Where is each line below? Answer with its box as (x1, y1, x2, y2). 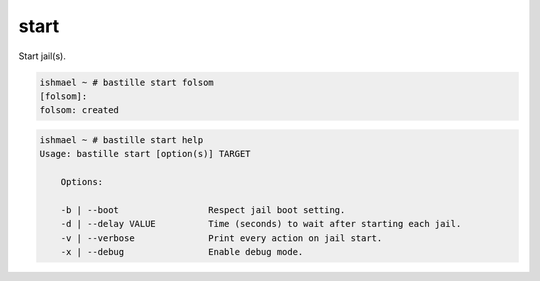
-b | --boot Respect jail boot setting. (60, 204, 346, 215)
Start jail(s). (18, 50, 67, 62)
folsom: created (39, 105, 120, 116)
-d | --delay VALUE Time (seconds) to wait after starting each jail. (60, 218, 462, 230)
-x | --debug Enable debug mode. (60, 246, 304, 258)
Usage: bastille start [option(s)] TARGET (39, 148, 251, 160)
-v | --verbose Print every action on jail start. (60, 232, 383, 244)
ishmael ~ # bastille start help (39, 134, 204, 145)
